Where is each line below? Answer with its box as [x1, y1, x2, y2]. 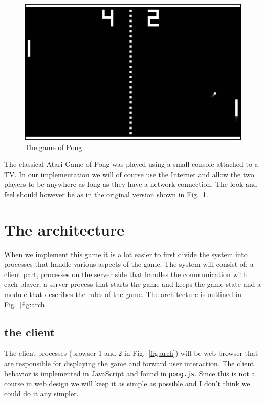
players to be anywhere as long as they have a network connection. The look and [4, 179, 257, 189]
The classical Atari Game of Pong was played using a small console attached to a [4, 159, 258, 170]
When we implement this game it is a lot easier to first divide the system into [4, 248, 248, 259]
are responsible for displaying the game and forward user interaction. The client [4, 358, 254, 369]
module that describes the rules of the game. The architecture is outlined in [4, 289, 242, 300]
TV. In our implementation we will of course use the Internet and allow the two [4, 168, 254, 179]
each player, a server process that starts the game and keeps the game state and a [4, 279, 261, 289]
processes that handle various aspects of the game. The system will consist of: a [4, 259, 254, 269]
